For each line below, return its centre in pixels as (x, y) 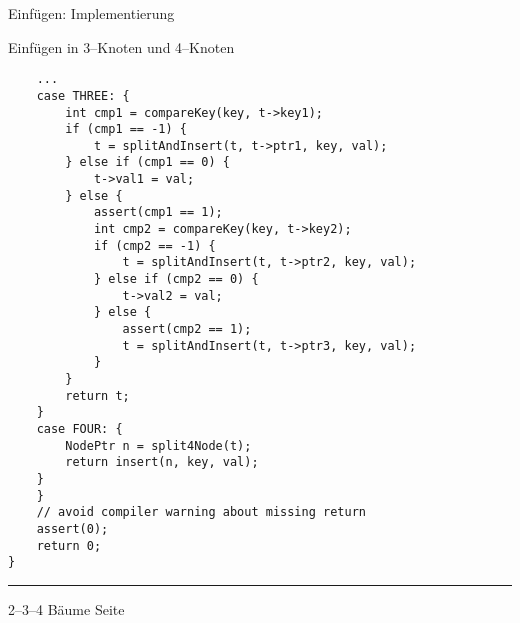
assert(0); (72, 528)
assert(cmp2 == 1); (187, 329)
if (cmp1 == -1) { (126, 129)
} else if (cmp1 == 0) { (147, 162)
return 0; (69, 545)
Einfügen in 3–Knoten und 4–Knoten (121, 46)
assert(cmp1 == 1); (158, 212)
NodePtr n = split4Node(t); (158, 445)
